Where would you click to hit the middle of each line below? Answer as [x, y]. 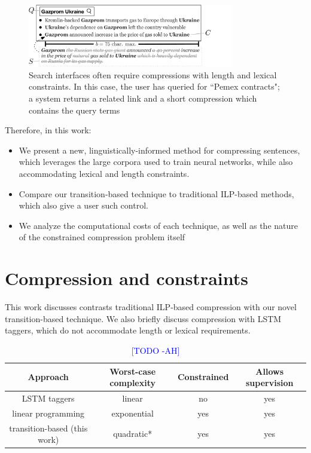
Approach [48, 377]
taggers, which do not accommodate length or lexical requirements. [128, 330]
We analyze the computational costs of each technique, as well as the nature [158, 225]
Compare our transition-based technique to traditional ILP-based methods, [156, 193]
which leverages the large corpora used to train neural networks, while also [156, 162]
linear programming [48, 413]
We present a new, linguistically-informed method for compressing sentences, [159, 150]
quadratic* [133, 434]
